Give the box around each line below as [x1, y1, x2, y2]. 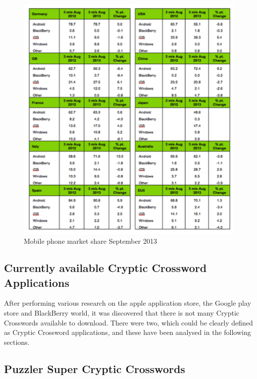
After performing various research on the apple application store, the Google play [4, 298, 251, 308]
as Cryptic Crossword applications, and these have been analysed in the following [4, 327, 251, 337]
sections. [4, 336, 30, 347]
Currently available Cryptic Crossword [4, 260, 207, 275]
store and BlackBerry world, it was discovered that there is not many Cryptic [4, 307, 239, 318]
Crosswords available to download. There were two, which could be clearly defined [4, 317, 253, 327]
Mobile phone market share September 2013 [24, 236, 157, 246]
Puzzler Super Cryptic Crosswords [4, 361, 185, 376]
